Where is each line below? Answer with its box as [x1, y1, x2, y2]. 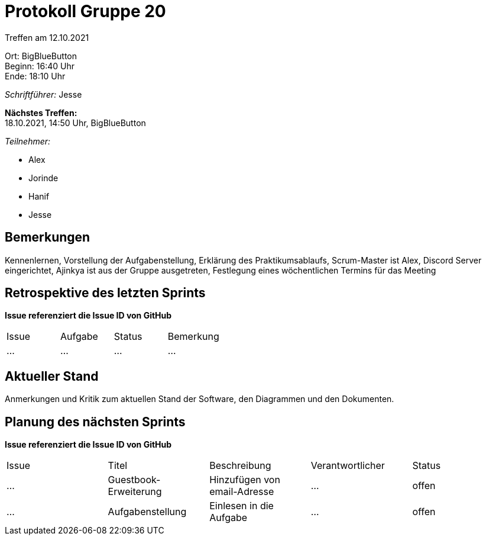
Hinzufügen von [209, 474, 280, 486]
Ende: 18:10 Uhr [5, 70, 66, 81]
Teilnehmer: [5, 136, 51, 146]
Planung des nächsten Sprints [5, 414, 186, 429]
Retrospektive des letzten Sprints [5, 285, 206, 301]
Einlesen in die [209, 500, 274, 512]
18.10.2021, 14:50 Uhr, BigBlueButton [5, 117, 146, 128]
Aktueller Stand [5, 368, 99, 384]
